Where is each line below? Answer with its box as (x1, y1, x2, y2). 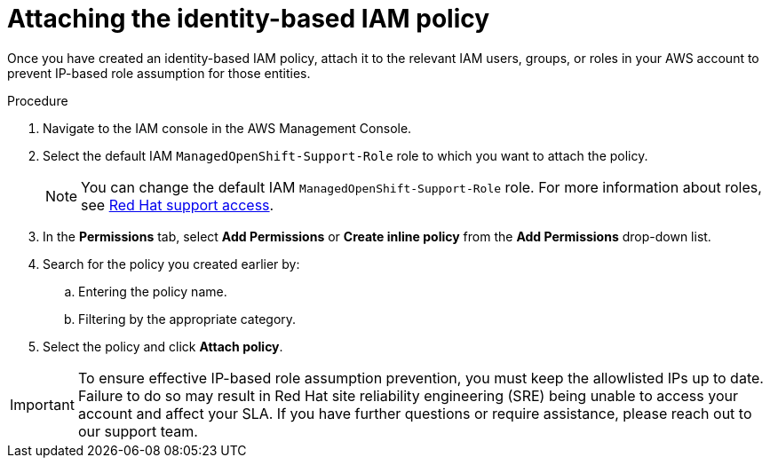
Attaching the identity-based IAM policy (7, 4, 490, 34)
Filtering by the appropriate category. (78, 311, 297, 327)
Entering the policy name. (78, 283, 227, 299)
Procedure (7, 92, 68, 108)
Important (10, 395, 75, 414)
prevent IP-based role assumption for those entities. (7, 65, 311, 81)
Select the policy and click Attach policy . (43, 338, 283, 354)
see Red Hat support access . (81, 195, 274, 214)
